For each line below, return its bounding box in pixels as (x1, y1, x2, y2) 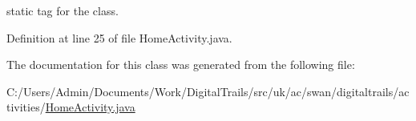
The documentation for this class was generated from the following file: (6, 56, 355, 73)
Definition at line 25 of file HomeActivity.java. (6, 29, 232, 46)
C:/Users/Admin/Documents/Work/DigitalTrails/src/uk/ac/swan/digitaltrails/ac (6, 83, 410, 99)
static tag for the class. (6, 2, 119, 18)
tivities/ (6, 99, 46, 115)
